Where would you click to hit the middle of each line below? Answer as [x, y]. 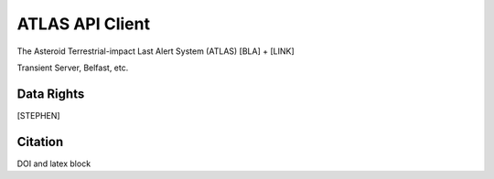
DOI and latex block [54, 163]
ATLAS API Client [84, 24]
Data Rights [51, 94]
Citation [40, 142]
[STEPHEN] [38, 115]
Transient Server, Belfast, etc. [73, 68]
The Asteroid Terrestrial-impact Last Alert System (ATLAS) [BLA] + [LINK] [156, 51]
